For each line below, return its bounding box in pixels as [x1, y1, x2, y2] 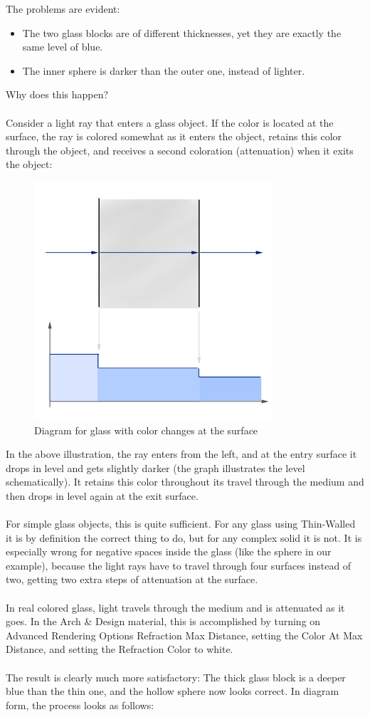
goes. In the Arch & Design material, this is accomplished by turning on [6, 614, 321, 629]
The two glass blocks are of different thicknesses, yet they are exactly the [22, 25, 342, 40]
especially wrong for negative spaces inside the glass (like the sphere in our [6, 544, 332, 559]
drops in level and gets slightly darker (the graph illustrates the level [6, 460, 305, 475]
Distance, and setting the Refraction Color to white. [6, 642, 233, 656]
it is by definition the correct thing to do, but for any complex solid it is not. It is [6, 530, 362, 545]
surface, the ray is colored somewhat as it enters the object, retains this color [6, 129, 342, 144]
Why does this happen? [6, 87, 109, 102]
